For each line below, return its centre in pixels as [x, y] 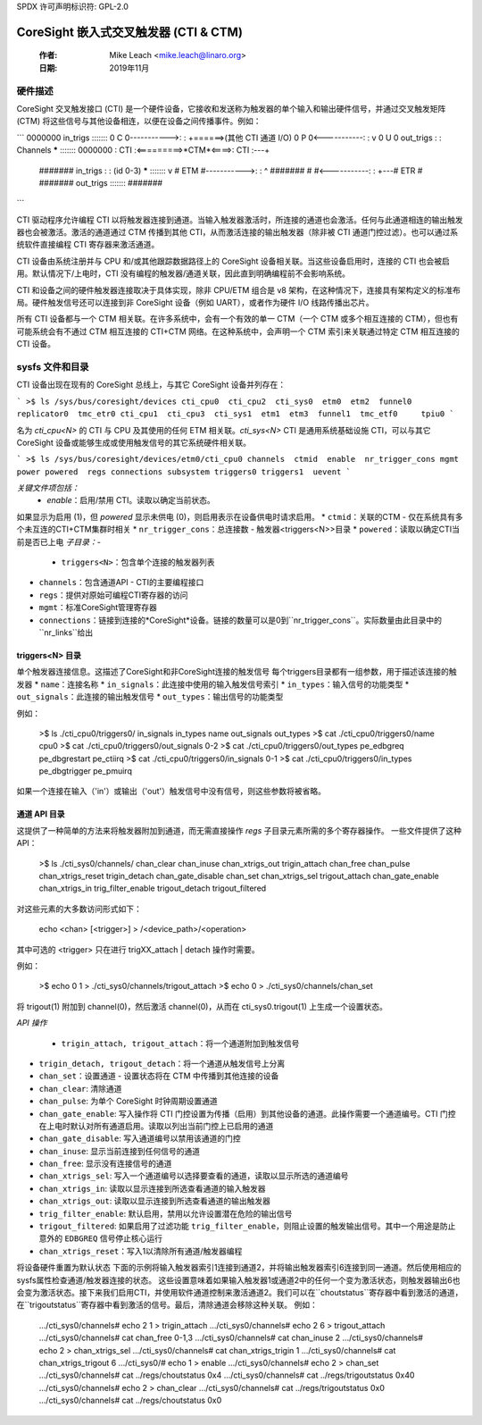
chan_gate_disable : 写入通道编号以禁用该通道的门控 [140, 1138]
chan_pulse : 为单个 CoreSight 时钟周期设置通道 [128, 1101]
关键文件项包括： [48, 488]
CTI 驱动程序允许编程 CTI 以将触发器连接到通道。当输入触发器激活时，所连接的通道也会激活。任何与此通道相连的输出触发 [240, 220]
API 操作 [32, 1023]
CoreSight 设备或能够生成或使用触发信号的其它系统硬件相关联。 [134, 442]
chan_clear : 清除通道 [80, 1088]
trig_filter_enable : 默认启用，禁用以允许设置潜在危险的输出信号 [166, 1213]
